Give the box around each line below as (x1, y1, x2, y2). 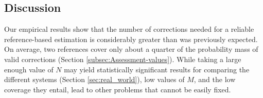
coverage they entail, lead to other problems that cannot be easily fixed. (4, 84, 231, 94)
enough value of (4, 64, 54, 74)
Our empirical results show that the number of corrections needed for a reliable (4, 24, 254, 34)
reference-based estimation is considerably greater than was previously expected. (4, 33, 258, 44)
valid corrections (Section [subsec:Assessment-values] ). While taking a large (4, 53, 241, 64)
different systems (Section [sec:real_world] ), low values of (4, 74, 185, 85)
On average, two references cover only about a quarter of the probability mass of (4, 44, 258, 54)
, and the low (194, 74, 236, 85)
